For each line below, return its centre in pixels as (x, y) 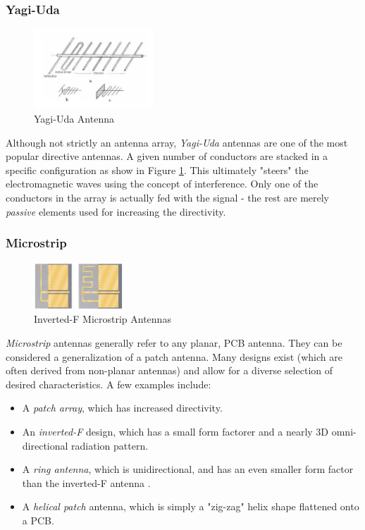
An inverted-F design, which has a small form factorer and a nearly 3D (175, 431)
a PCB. (38, 520)
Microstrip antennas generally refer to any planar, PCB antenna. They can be (174, 342)
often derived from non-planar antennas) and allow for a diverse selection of (169, 370)
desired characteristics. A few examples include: (109, 384)
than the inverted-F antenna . (86, 482)
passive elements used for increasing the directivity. (116, 211)
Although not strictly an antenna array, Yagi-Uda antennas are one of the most (177, 142)
